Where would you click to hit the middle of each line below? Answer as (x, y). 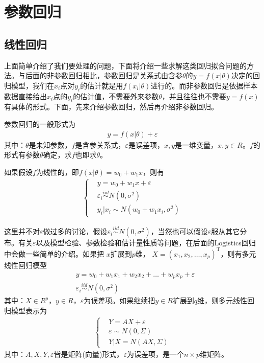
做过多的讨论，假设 (75, 231)
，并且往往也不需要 (194, 96)
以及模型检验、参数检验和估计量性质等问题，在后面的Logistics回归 (146, 242)
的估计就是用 (102, 85)
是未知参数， (50, 144)
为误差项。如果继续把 (120, 300)
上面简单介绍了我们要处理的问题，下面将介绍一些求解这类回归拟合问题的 (125, 65)
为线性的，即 (57, 172)
